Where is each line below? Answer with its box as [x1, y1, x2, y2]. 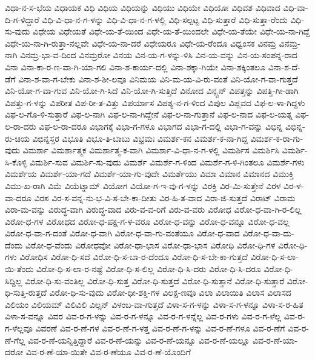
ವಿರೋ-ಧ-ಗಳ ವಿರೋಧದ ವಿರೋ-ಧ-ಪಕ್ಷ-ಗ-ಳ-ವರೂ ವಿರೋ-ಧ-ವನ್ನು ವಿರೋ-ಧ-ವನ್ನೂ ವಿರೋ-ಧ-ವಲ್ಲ [5, 215, 290, 227]
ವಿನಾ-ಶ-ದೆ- [268, 60, 300, 73]
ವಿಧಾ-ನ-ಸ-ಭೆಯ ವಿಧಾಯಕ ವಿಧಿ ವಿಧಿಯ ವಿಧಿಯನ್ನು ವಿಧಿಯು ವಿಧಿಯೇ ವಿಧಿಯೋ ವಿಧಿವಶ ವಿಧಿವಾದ [5, 1, 280, 13]
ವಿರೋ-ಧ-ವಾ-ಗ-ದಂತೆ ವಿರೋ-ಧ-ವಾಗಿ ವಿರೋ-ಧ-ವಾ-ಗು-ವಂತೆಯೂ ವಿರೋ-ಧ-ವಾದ [5, 227, 240, 239]
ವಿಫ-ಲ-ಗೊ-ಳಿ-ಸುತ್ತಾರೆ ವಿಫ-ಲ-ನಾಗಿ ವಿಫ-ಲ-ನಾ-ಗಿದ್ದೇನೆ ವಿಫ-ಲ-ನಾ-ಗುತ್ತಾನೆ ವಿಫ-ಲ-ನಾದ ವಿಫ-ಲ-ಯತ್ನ [5, 108, 293, 121]
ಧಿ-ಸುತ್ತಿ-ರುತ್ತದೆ [5, 286, 47, 299]
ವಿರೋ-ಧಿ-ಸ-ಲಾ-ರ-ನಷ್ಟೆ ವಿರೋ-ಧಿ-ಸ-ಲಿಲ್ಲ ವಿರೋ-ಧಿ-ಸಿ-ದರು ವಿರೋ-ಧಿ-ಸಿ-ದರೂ [36, 262, 261, 275]
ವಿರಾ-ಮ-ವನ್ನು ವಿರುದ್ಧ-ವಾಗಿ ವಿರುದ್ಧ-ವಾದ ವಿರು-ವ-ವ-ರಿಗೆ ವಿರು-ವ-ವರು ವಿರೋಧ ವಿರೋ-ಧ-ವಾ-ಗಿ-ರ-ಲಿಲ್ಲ [5, 203, 302, 216]
